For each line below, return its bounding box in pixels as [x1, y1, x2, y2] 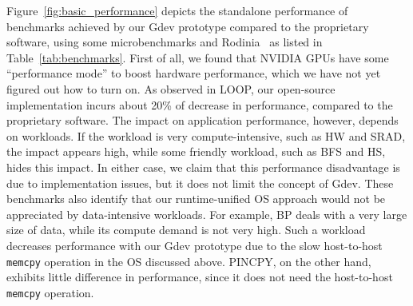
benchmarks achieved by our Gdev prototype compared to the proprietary [6, 18, 369, 34]
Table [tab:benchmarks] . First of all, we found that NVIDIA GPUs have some [6, 49, 389, 66]
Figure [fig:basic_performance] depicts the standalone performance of [6, 2, 348, 18]
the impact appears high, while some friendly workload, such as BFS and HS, [6, 143, 386, 160]
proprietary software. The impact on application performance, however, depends [6, 112, 399, 129]
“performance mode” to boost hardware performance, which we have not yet [6, 65, 381, 81]
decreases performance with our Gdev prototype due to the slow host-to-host [6, 236, 383, 253]
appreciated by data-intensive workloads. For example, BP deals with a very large [6, 205, 407, 222]
